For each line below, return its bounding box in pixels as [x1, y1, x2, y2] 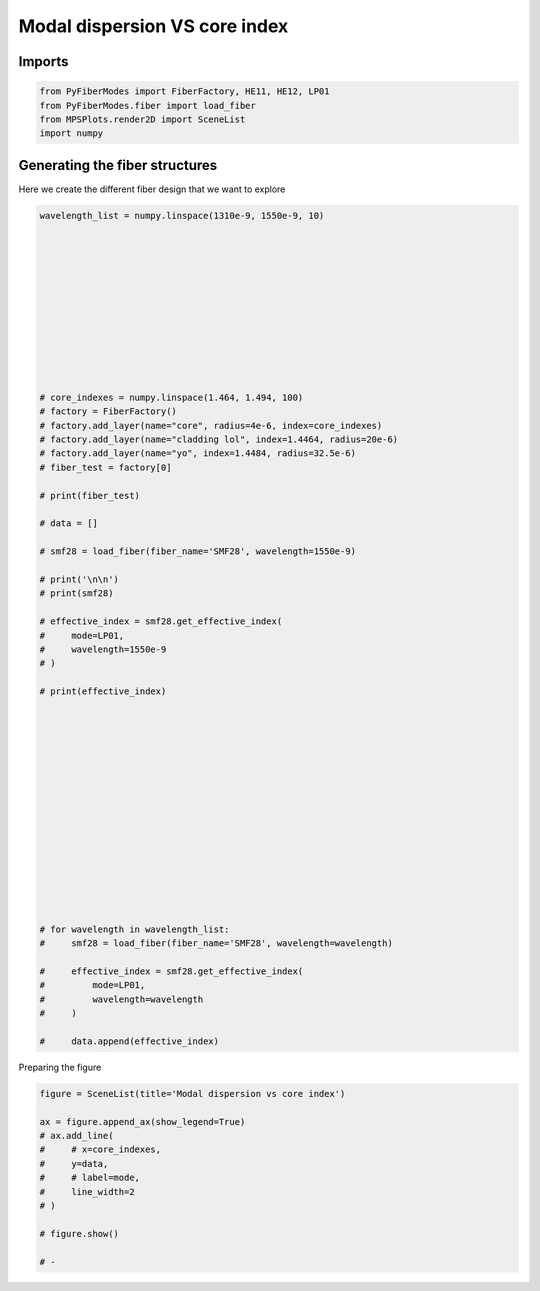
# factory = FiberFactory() [39, 406, 177, 417]
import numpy [39, 128, 104, 139]
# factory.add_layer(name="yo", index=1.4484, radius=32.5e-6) [39, 448, 357, 459]
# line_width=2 [39, 1186, 135, 1197]
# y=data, [39, 1158, 109, 1169]
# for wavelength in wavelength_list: [39, 923, 230, 935]
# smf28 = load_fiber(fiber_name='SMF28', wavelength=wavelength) [39, 938, 394, 949]
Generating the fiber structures [18, 156, 218, 174]
